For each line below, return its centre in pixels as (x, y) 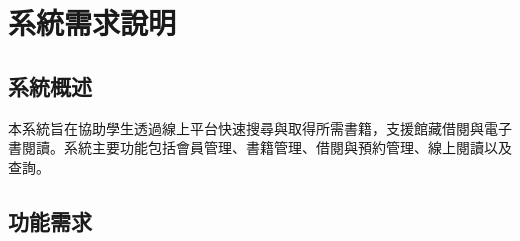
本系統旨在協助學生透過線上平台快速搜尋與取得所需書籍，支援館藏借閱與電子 (260, 127)
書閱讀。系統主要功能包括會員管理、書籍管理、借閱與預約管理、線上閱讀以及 (260, 147)
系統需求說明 (92, 22)
